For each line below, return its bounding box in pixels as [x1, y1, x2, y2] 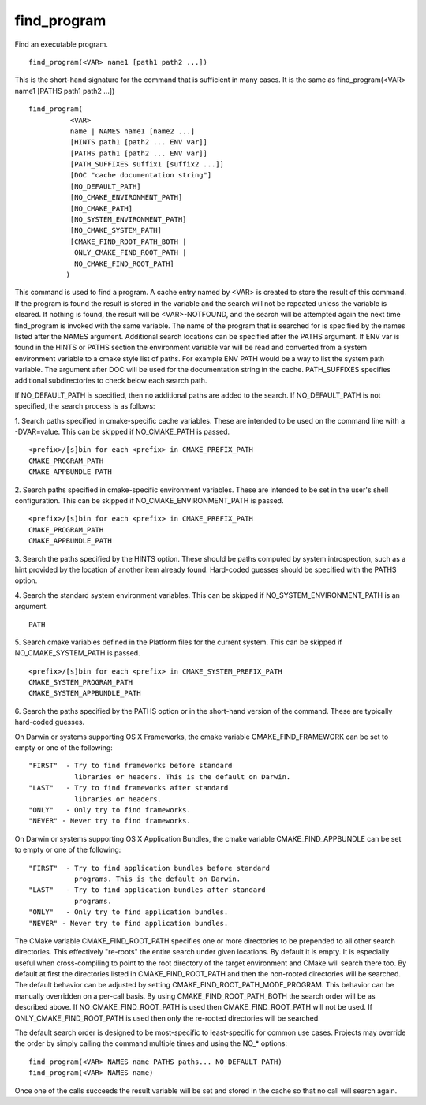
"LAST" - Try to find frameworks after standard [28, 783, 229, 793]
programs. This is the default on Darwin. [73, 874, 241, 883]
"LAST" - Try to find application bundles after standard [28, 886, 266, 894]
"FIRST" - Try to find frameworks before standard [28, 761, 233, 771]
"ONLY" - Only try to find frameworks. [28, 805, 191, 814]
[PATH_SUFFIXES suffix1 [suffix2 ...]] [69, 160, 225, 169]
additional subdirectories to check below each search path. [14, 375, 207, 386]
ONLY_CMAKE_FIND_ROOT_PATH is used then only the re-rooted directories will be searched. [14, 1014, 320, 1023]
